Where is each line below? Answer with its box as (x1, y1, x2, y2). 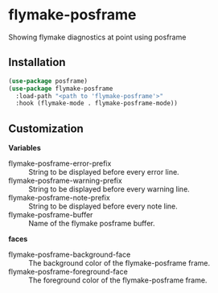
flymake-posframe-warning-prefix (8, 175, 122, 186)
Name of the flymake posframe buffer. (28, 219, 155, 229)
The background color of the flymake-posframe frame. (28, 258, 211, 268)
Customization (8, 122, 84, 135)
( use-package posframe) (8, 76, 88, 85)
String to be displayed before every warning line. (28, 184, 191, 194)
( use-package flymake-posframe (8, 85, 113, 93)
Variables (8, 143, 42, 153)
